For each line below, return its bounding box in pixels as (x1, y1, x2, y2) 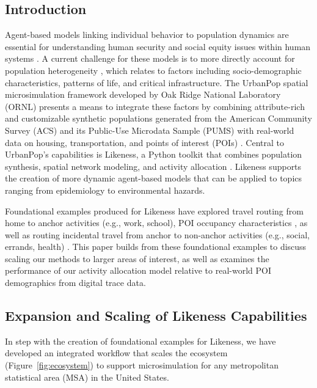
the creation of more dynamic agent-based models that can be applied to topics (5, 172, 302, 185)
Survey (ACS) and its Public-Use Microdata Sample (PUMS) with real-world (5, 123, 294, 136)
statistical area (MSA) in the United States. (5, 370, 169, 383)
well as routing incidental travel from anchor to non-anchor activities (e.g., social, (5, 228, 310, 241)
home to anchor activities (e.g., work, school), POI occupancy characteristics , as (5, 216, 308, 229)
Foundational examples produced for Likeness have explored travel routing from (5, 204, 304, 217)
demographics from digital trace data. (5, 276, 146, 289)
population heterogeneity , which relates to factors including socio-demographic (5, 64, 302, 76)
